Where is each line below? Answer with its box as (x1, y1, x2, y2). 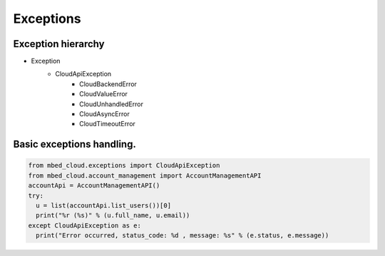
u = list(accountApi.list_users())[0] (36, 201, 171, 210)
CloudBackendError (79, 79, 137, 88)
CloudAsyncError (79, 110, 130, 118)
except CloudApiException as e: (28, 221, 142, 230)
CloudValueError (79, 90, 128, 98)
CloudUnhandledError (79, 100, 144, 108)
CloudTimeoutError (79, 120, 135, 128)
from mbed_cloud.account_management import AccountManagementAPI (28, 171, 262, 180)
